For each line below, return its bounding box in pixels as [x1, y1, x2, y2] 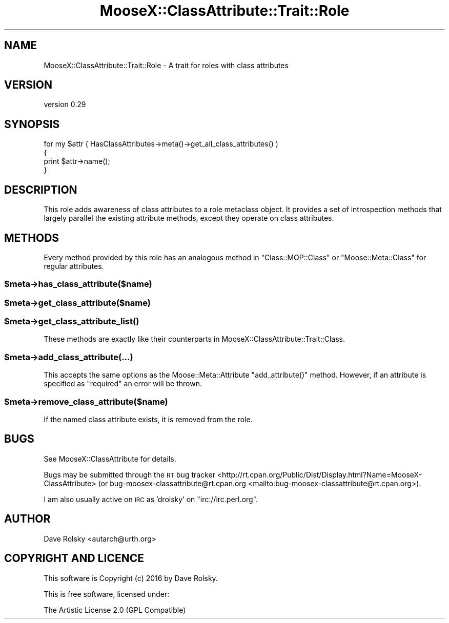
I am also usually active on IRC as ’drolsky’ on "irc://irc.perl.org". [44, 494, 258, 504]
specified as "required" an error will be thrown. [44, 379, 202, 388]
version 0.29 [44, 100, 86, 109]
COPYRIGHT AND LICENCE [4, 552, 144, 565]
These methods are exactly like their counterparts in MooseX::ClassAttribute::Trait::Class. [44, 335, 345, 344]
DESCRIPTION [4, 183, 77, 196]
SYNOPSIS [4, 117, 60, 131]
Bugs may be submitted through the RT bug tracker [44, 470, 215, 479]
